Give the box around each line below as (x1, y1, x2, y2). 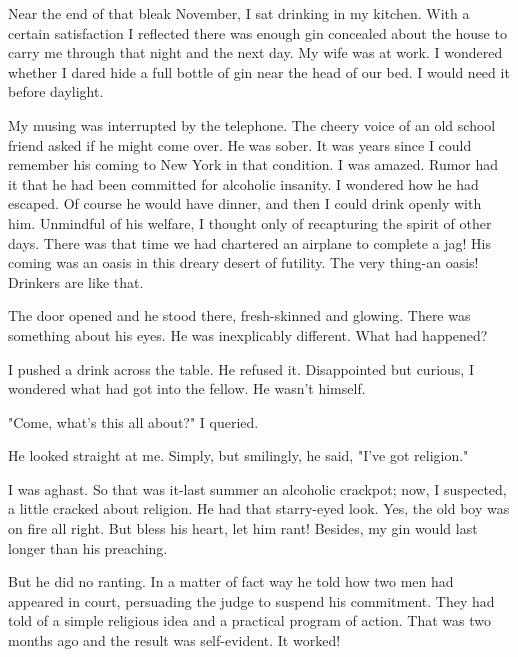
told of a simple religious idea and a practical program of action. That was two (8, 610, 491, 631)
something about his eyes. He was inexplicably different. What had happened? (8, 324, 488, 345)
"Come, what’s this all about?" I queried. (8, 411, 259, 432)
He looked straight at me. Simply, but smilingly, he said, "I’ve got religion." (8, 445, 469, 466)
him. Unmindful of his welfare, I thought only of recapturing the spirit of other (8, 212, 492, 233)
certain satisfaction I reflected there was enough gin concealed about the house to (8, 22, 507, 43)
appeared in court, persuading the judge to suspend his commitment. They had (8, 590, 495, 611)
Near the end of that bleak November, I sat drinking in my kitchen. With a (8, 3, 470, 23)
